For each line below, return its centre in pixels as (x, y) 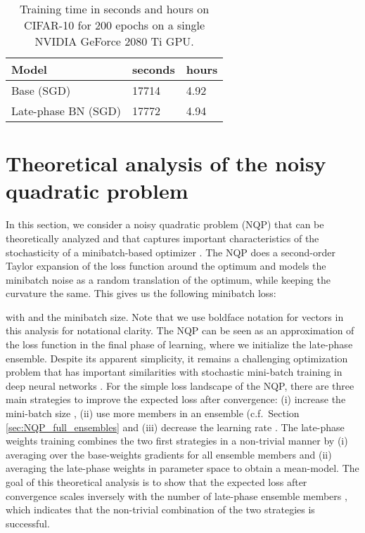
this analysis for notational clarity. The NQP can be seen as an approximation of (180, 330)
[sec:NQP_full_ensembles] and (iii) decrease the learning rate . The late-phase (175, 427)
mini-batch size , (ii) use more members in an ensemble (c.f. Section (153, 413)
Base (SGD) (41, 90)
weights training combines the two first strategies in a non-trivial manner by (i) (177, 441)
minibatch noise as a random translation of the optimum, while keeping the (168, 279)
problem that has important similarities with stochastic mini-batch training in (174, 372)
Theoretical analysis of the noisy (166, 163)
